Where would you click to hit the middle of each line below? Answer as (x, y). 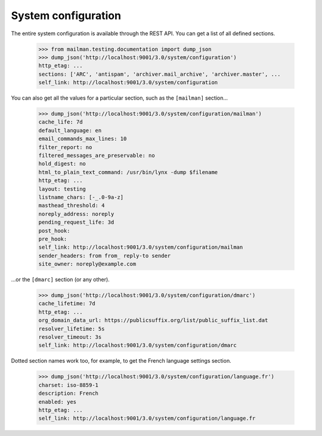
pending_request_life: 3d (76, 222)
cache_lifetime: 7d (67, 304)
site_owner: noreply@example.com (87, 264)
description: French (68, 393)
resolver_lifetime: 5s (72, 329)
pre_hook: (53, 239)
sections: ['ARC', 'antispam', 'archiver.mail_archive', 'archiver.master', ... (160, 74)
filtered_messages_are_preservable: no (97, 156)
